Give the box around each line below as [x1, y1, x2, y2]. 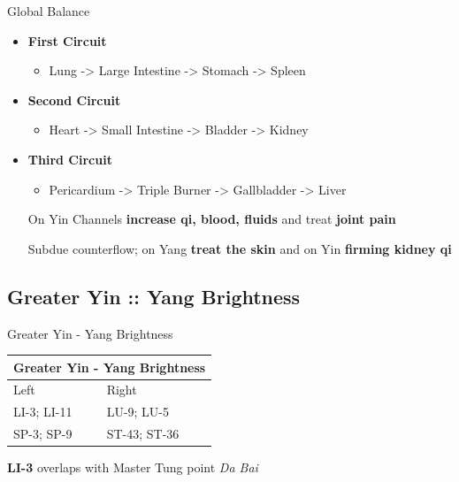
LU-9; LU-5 [106, 402, 170, 421]
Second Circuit [27, 90, 121, 109]
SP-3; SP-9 [13, 425, 73, 443]
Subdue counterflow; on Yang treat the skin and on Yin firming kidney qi [27, 239, 452, 257]
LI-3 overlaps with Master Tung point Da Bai [7, 458, 258, 477]
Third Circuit [27, 149, 112, 168]
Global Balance [7, 2, 90, 19]
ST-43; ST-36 [106, 425, 180, 443]
